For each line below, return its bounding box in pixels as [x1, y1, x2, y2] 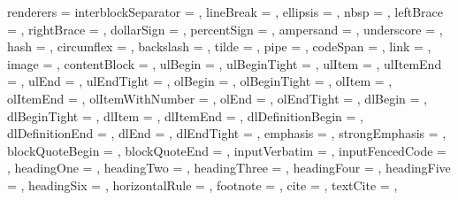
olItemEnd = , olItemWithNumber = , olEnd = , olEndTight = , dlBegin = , [7, 88, 427, 107]
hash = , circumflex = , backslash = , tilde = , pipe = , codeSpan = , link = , [7, 37, 431, 56]
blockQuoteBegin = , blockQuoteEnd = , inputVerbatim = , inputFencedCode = [7, 141, 447, 159]
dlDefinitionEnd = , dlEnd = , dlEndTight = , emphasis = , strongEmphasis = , [7, 124, 447, 142]
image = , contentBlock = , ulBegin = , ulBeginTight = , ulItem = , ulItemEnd [7, 54, 442, 73]
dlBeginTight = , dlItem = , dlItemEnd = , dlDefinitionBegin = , [7, 106, 363, 125]
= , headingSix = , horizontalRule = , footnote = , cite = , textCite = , [7, 175, 398, 194]
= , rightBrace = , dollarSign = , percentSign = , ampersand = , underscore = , [7, 19, 443, 38]
